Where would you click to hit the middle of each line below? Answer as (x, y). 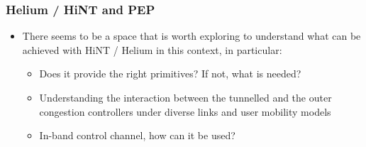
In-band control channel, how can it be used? (137, 135)
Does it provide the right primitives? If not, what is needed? (170, 73)
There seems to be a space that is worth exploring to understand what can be (192, 36)
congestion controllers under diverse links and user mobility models (185, 111)
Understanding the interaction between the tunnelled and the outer (185, 97)
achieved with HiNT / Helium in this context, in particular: (152, 49)
